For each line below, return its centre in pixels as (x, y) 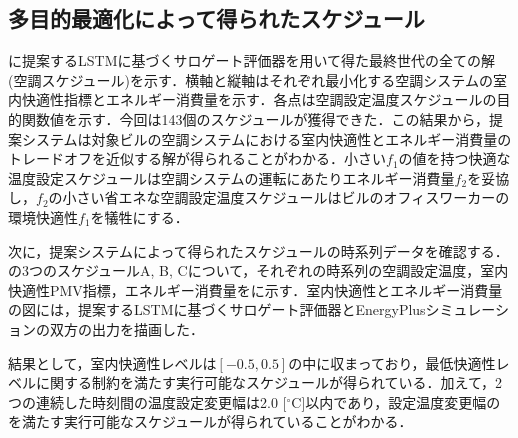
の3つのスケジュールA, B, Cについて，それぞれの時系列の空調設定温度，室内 (258, 270)
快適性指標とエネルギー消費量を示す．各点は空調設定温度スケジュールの (259, 99)
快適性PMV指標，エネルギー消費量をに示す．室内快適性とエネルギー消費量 (255, 289)
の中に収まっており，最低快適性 (392, 362)
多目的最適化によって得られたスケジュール (216, 18)
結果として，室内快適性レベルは (112, 362)
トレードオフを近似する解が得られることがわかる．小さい (197, 158)
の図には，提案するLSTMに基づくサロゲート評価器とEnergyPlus (217, 309)
